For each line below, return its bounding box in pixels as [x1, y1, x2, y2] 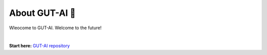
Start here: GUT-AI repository [9, 43, 70, 49]
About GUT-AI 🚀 [9, 7, 76, 18]
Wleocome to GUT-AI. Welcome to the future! [9, 25, 102, 31]
